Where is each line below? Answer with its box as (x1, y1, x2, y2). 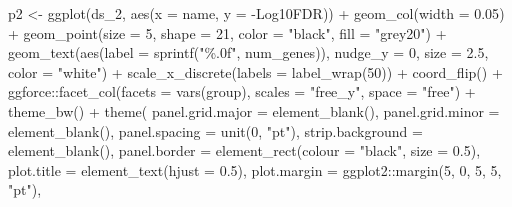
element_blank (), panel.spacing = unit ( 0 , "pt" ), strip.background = (8, 120, 423, 141)
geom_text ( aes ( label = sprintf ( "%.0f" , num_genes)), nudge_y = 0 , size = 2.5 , (8, 42, 489, 63)
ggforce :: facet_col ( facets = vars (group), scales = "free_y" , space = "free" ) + (8, 81, 476, 102)
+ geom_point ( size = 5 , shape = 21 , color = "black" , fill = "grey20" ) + (8, 22, 447, 43)
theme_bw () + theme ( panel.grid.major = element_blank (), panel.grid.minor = (8, 100, 500, 121)
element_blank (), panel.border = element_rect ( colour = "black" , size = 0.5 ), (8, 140, 481, 161)
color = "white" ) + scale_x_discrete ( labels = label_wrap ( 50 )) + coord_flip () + (8, 61, 503, 82)
